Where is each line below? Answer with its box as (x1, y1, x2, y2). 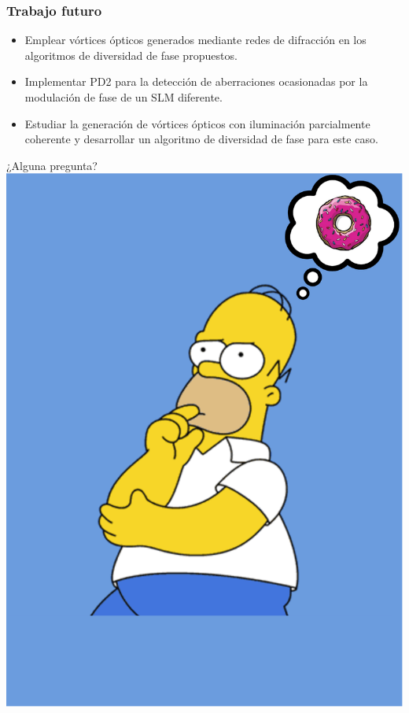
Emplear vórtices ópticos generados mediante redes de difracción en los (24, 31, 367, 48)
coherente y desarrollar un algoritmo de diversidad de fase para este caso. (24, 131, 378, 147)
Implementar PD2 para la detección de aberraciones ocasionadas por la (24, 73, 368, 90)
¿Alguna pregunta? (6, 157, 98, 173)
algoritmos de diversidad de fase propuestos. (24, 46, 238, 63)
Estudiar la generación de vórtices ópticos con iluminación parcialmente (24, 115, 370, 131)
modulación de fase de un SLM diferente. (24, 89, 223, 105)
